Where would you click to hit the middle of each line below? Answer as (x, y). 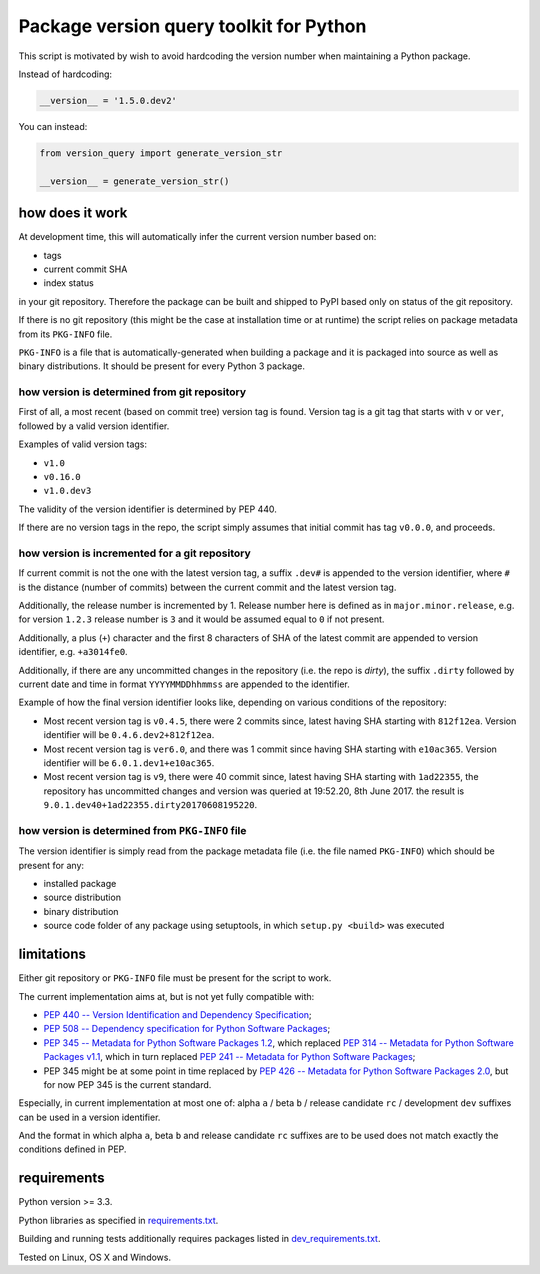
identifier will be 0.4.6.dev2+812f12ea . (129, 735)
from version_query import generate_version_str (161, 153)
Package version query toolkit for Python (192, 26)
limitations (52, 954)
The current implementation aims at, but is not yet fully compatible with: (166, 996)
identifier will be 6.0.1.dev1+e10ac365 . (129, 763)
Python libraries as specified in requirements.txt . (118, 1220)
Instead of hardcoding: (65, 74)
